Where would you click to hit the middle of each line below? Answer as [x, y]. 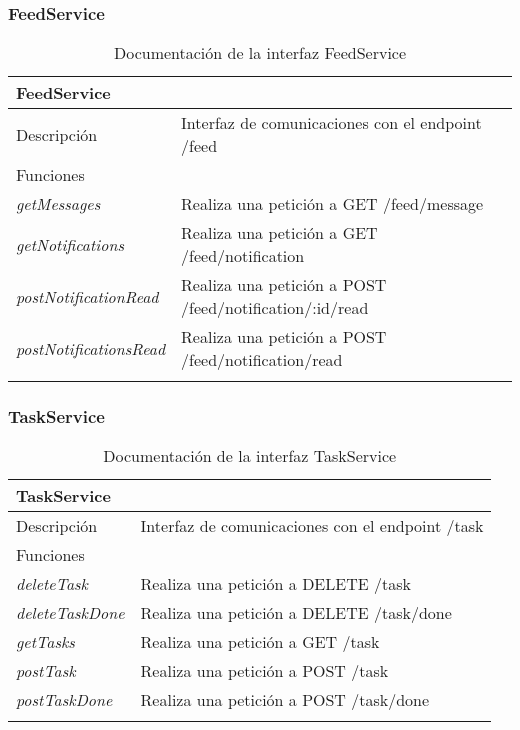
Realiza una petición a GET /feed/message [332, 204]
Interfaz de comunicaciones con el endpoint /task [312, 526]
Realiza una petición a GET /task [260, 642]
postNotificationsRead [91, 348]
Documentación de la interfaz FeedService [260, 53]
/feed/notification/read [262, 360]
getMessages [58, 204]
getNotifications [70, 244]
